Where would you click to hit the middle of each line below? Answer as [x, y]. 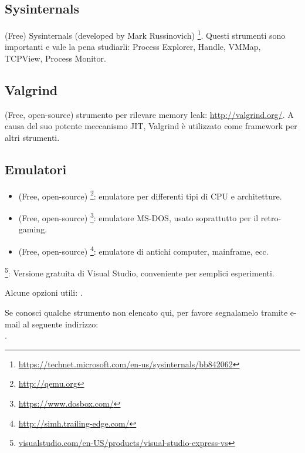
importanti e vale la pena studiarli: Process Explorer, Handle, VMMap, [133, 47]
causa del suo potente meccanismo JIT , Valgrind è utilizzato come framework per [151, 126]
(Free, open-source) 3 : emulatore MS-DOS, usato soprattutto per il [138, 217]
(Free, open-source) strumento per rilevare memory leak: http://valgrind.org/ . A [149, 114]
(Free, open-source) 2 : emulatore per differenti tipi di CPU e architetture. [150, 195]
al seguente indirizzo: [61, 324]
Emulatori [36, 169]
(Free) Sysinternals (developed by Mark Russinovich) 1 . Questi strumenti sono [145, 34]
